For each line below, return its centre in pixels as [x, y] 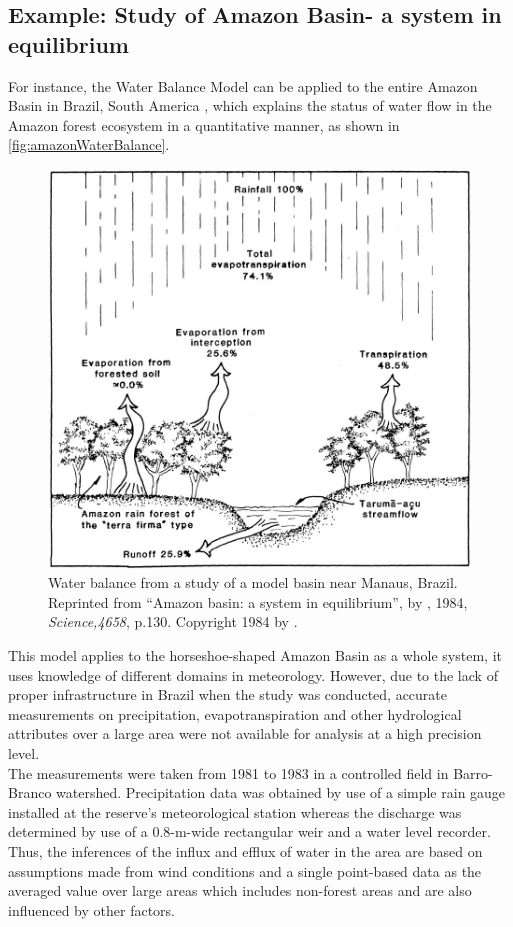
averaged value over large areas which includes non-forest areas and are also [240, 890]
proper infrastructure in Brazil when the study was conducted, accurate [227, 694]
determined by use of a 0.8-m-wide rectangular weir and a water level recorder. [249, 831]
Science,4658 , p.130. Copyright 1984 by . [173, 621]
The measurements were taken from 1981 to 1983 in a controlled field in [228, 772]
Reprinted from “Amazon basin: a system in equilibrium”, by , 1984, [258, 601]
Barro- [473, 772]
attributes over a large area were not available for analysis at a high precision [245, 733]
